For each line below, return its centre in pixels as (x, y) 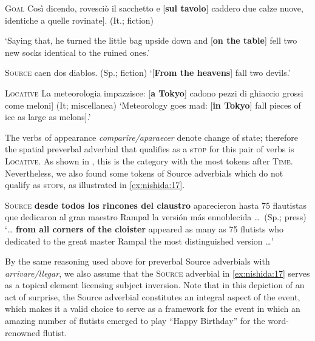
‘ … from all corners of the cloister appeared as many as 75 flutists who (144, 228)
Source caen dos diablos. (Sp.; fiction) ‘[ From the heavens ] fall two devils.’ (148, 73)
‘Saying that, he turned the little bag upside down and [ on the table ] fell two (151, 40)
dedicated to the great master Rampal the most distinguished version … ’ (139, 241)
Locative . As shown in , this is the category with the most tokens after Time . (149, 160)
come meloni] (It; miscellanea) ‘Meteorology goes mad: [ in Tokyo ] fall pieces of (153, 105)
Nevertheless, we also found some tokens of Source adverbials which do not (144, 173)
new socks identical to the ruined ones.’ (77, 52)
